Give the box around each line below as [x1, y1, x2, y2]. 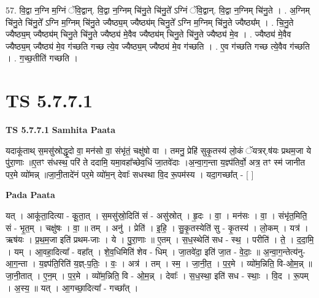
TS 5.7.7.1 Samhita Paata [6, 123, 116, 136]
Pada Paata [6, 188, 55, 201]
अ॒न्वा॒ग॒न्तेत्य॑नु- [263, 245, 306, 258]
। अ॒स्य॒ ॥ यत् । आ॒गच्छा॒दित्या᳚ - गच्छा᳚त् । [6, 281, 139, 294]
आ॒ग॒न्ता [6, 257, 28, 270]
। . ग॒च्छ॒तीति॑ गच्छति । [6, 52, 79, 64]
